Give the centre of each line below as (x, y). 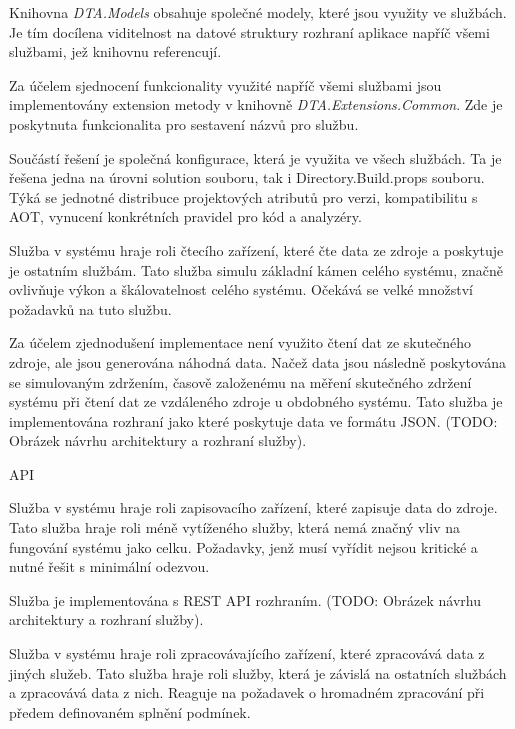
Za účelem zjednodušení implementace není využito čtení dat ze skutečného (240, 342)
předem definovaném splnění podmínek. (130, 711)
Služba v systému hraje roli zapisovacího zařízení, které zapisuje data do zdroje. (253, 507)
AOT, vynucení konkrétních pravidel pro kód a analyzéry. (185, 216)
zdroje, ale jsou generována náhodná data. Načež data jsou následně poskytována (258, 361)
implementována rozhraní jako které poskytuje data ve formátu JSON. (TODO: (253, 420)
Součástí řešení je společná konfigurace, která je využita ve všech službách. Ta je (255, 157)
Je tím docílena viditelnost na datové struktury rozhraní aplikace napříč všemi (249, 31)
